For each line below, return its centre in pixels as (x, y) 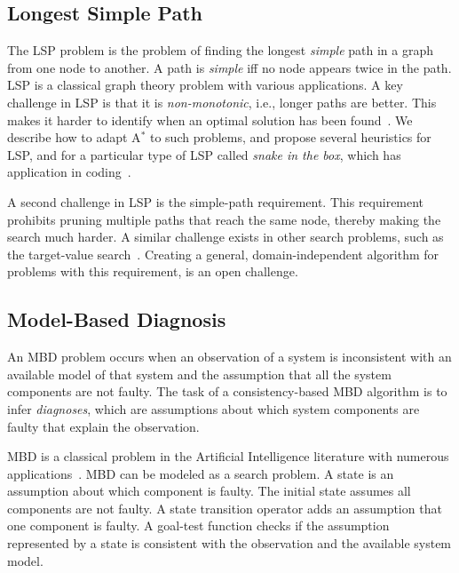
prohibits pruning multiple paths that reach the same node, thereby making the (224, 219)
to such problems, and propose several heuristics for (290, 137)
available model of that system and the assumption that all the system (199, 374)
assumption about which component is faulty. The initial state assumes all (209, 491)
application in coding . (69, 172)
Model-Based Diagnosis (117, 319)
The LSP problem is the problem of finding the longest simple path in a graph (220, 50)
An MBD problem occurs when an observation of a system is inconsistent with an (229, 357)
